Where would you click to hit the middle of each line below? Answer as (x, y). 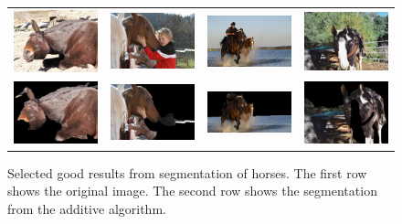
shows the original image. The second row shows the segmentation (192, 191)
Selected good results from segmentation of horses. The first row (187, 172)
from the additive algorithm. (87, 208)
